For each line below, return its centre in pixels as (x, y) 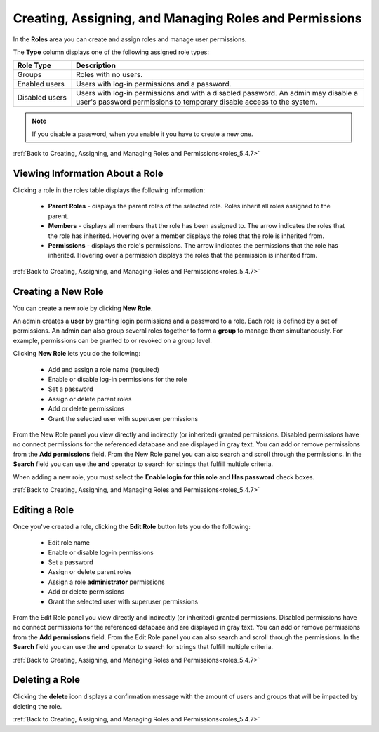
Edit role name (69, 543)
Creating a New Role (59, 291)
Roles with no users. (109, 75)
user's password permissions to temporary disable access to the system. (197, 102)
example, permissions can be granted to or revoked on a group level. (112, 340)
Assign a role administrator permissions (106, 582)
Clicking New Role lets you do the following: (77, 354)
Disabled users (42, 98)
